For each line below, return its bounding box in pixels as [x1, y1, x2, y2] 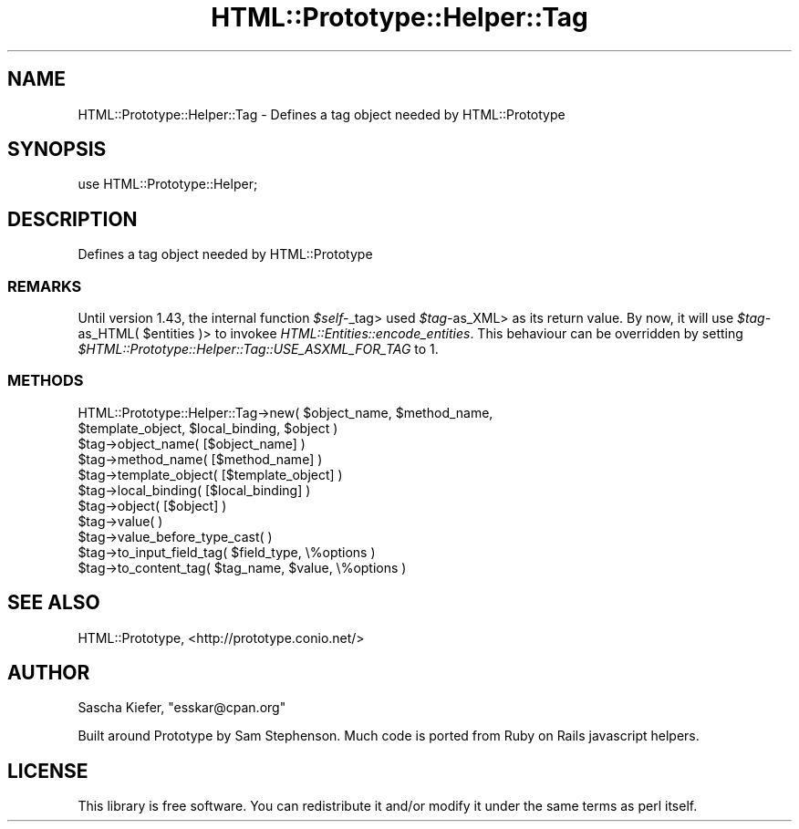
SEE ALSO [7, 591, 100, 615]
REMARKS [7, 276, 82, 295]
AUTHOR [7, 661, 90, 685]
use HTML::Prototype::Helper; [78, 176, 258, 192]
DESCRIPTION [7, 207, 138, 231]
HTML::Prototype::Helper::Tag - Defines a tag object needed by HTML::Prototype [78, 106, 566, 122]
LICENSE [7, 759, 88, 782]
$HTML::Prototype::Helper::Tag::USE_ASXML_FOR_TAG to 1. [78, 341, 439, 358]
